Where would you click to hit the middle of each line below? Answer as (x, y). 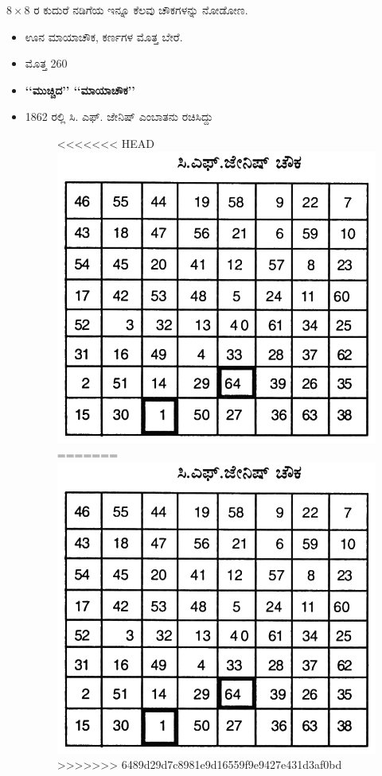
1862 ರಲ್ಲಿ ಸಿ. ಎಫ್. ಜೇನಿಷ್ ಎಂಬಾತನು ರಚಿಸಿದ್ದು (119, 116)
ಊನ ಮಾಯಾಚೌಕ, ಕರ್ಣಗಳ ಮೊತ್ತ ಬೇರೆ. (104, 36)
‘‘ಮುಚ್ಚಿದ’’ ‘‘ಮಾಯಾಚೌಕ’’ (80, 89)
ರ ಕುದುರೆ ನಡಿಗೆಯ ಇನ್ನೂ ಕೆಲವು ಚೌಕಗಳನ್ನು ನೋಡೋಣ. (141, 10)
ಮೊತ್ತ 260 (46, 63)
